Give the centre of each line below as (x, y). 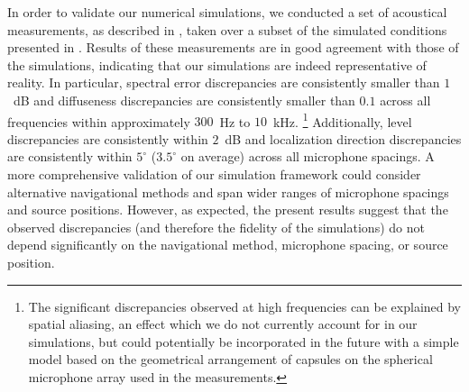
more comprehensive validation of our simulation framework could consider (214, 174)
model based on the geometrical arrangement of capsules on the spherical (230, 359)
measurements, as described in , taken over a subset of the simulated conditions (227, 29)
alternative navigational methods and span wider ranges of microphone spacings (228, 191)
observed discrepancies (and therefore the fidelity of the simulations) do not (216, 227)
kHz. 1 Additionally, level (342, 120)
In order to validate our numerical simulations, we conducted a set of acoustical (227, 12)
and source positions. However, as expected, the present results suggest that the (228, 210)
